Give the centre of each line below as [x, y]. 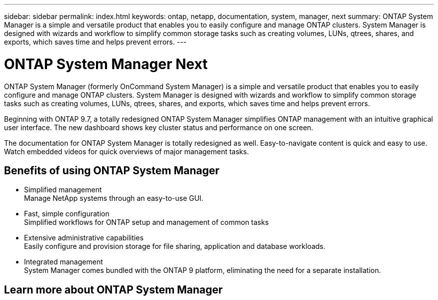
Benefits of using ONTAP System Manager [112, 170]
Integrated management [63, 262]
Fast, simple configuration [67, 214]
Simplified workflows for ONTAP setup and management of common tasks [146, 222]
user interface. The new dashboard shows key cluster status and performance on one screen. [159, 127]
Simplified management [63, 190]
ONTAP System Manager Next [106, 64]
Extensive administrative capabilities [84, 238]
